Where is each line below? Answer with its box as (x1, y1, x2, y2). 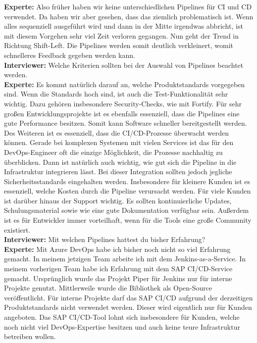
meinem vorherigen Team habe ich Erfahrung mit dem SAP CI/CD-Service (4, 263, 233, 274)
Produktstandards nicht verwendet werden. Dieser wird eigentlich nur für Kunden (4, 302, 252, 312)
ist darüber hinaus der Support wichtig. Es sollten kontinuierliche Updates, (4, 195, 232, 205)
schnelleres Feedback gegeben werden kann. (4, 49, 135, 60)
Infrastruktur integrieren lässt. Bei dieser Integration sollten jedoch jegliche (4, 166, 232, 177)
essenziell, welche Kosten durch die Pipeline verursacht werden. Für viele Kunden (4, 186, 251, 196)
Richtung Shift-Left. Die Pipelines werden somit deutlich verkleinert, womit (4, 40, 234, 50)
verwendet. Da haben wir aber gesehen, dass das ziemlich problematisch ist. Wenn (4, 11, 254, 21)
